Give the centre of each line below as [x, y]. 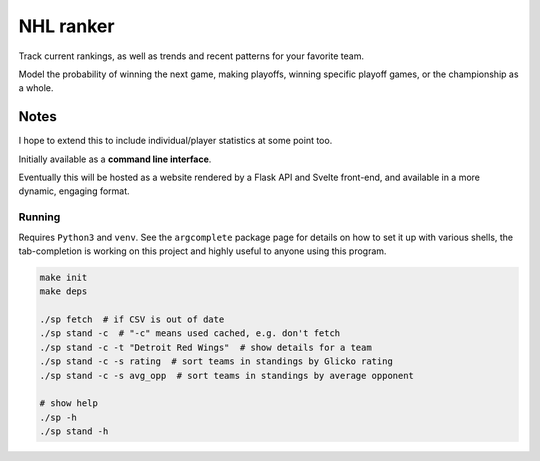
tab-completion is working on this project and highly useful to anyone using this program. [202, 251]
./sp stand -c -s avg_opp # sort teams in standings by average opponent [227, 375]
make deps [63, 291]
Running [39, 217]
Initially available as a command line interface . [115, 159]
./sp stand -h [74, 431]
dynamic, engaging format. [74, 191]
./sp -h [58, 417]
